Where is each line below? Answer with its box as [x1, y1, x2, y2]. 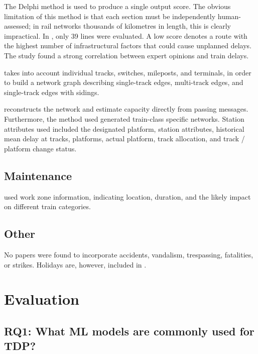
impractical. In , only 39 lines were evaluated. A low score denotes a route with [4, 30, 247, 41]
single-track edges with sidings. [4, 86, 99, 97]
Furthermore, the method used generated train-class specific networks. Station [4, 113, 244, 124]
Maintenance [4, 167, 72, 183]
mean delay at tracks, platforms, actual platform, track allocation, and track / [4, 133, 245, 144]
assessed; [4, 21, 31, 31]
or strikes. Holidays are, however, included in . [4, 259, 147, 270]
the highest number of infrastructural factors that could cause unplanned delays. [4, 40, 251, 51]
